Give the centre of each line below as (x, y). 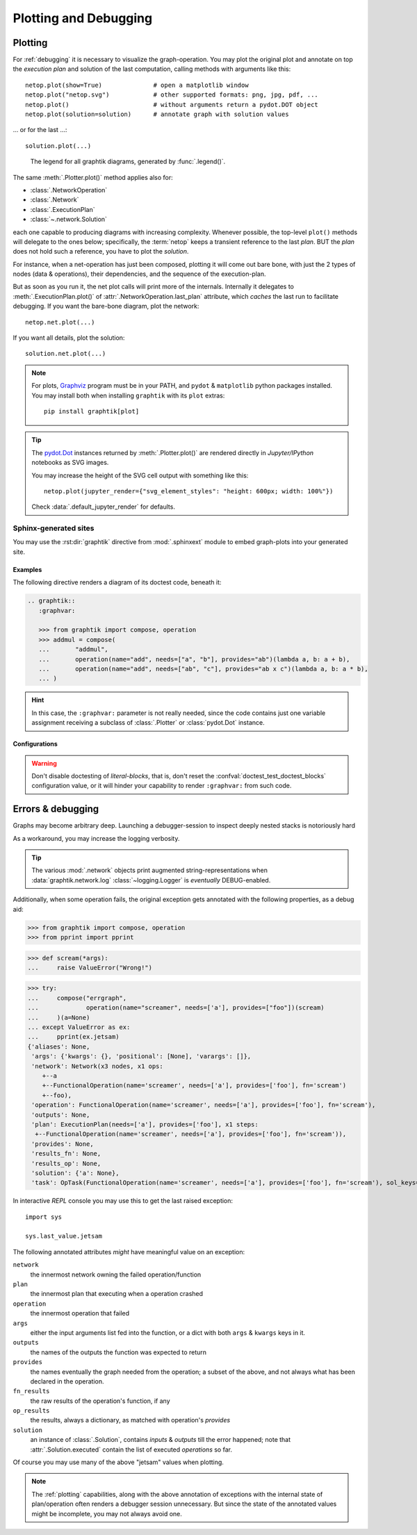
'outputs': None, (61, 1115)
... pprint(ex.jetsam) (73, 1037)
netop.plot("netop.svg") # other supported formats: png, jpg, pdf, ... (172, 95)
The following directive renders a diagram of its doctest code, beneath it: (117, 582)
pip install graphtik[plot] (92, 411)
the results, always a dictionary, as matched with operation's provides (130, 1420)
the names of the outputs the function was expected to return (118, 1352)
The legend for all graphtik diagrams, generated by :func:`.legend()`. (128, 162)
